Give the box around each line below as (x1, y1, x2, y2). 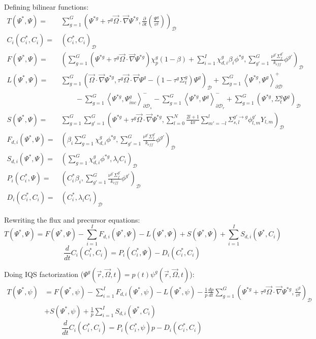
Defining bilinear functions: (4, 2, 89, 12)
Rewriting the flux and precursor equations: (4, 214, 140, 225)
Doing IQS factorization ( (4, 268, 84, 279)
